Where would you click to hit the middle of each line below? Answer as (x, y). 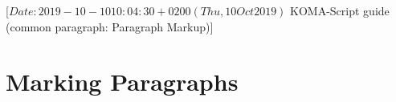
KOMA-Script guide (340, 10)
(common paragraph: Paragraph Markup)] (110, 26)
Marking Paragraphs (122, 82)
